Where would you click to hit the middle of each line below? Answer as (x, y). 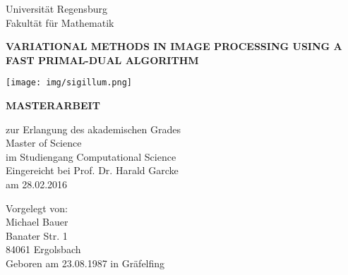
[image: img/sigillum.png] (69, 83)
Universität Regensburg (56, 8)
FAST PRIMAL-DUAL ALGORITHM (102, 60)
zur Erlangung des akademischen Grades (93, 129)
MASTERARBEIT (53, 105)
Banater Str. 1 (37, 235)
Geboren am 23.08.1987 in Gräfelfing (85, 263)
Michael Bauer (37, 222)
